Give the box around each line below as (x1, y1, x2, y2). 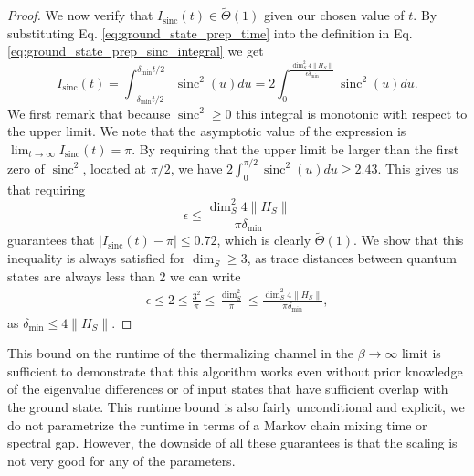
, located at (82, 158, 146, 177)
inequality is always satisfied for (7, 249, 185, 268)
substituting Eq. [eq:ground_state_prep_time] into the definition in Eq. (7, 23, 413, 42)
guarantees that (7, 230, 95, 249)
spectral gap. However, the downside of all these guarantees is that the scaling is (7, 433, 458, 452)
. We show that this (353, 230, 464, 249)
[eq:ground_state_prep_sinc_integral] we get (7, 41, 264, 60)
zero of (7, 158, 45, 177)
